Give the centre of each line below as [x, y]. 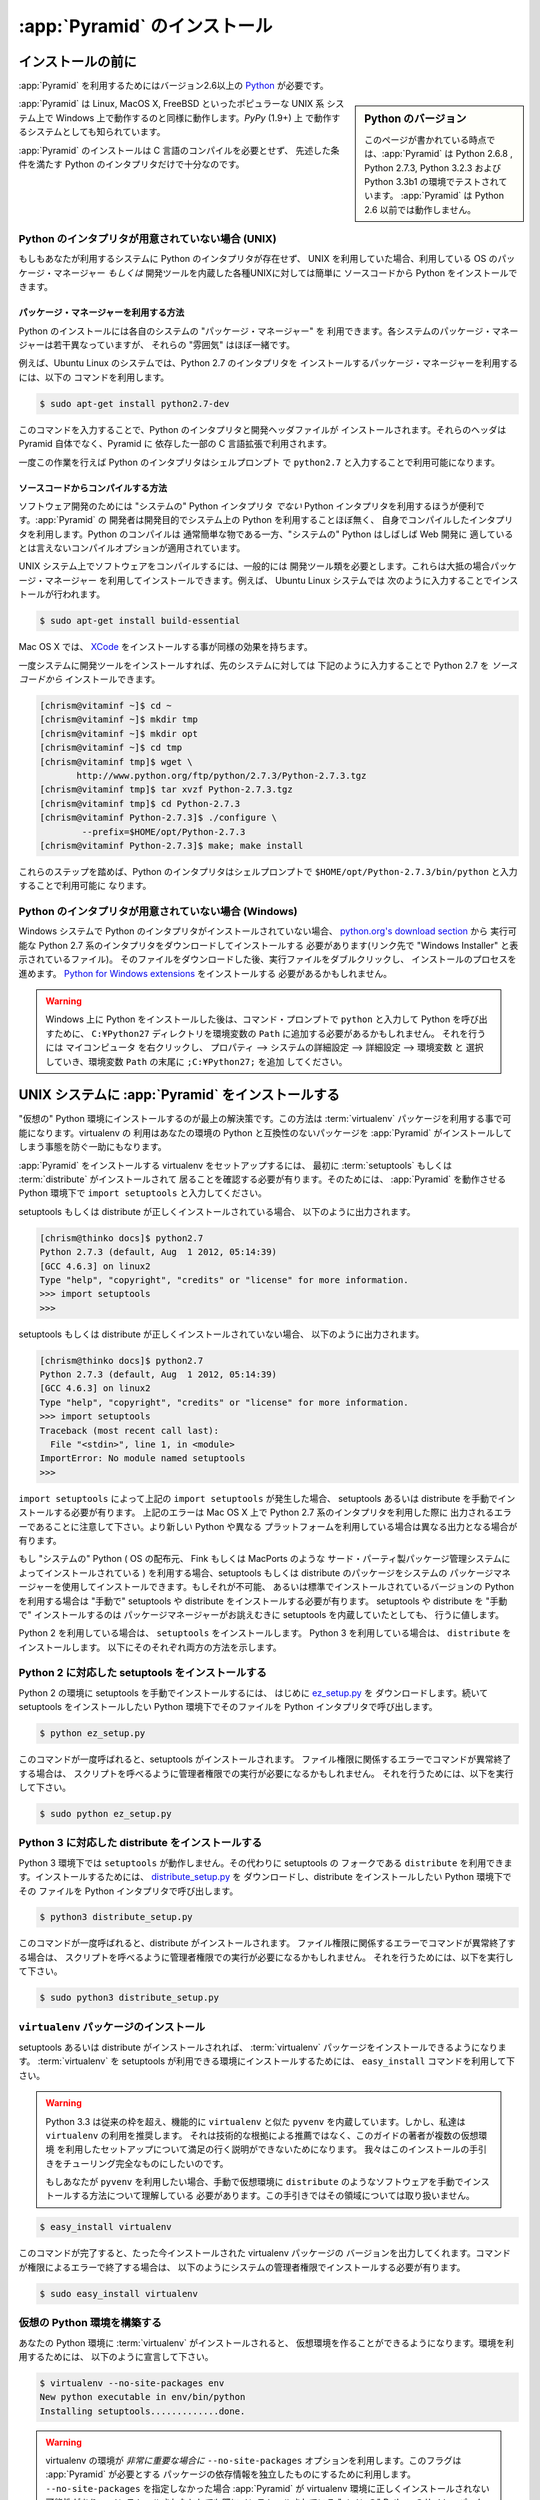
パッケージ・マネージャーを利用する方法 [101, 312]
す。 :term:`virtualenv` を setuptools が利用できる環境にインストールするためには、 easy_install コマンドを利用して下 [266, 2061]
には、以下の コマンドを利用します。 [94, 377]
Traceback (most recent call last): [129, 1430]
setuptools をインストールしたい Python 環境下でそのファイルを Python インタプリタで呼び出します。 [228, 1707]
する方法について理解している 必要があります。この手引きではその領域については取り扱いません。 [273, 2196]
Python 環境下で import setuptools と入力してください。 [142, 1193]
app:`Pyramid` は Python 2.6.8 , [449, 154]
